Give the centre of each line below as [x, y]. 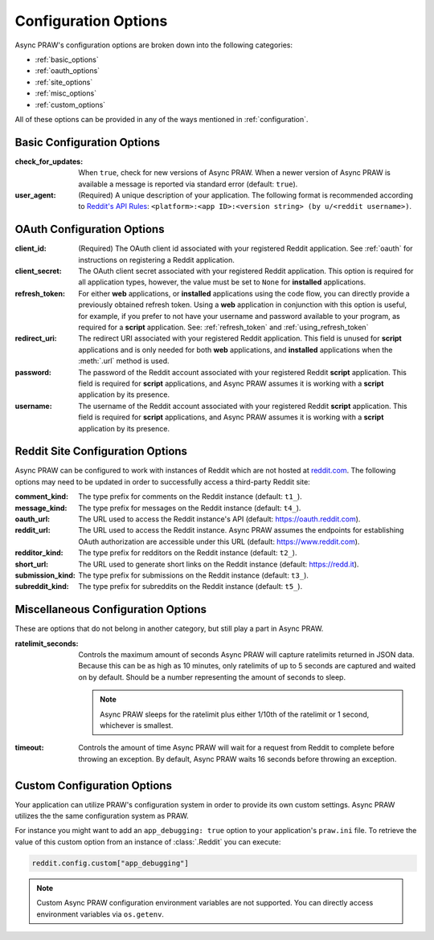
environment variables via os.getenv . [100, 914]
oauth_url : [33, 519]
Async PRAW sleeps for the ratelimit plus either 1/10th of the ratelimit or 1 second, [235, 714]
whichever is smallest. [137, 725]
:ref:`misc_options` [66, 93]
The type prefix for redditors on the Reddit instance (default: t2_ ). [188, 553]
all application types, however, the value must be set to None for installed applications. [222, 282]
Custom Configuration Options [94, 785]
